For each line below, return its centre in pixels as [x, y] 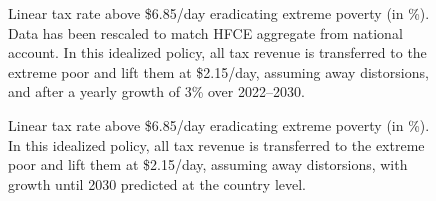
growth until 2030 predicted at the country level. [157, 183]
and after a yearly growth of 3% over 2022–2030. [156, 91]
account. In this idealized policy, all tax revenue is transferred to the [217, 52]
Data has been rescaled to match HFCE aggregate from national [205, 32]
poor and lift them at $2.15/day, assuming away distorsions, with [208, 164]
